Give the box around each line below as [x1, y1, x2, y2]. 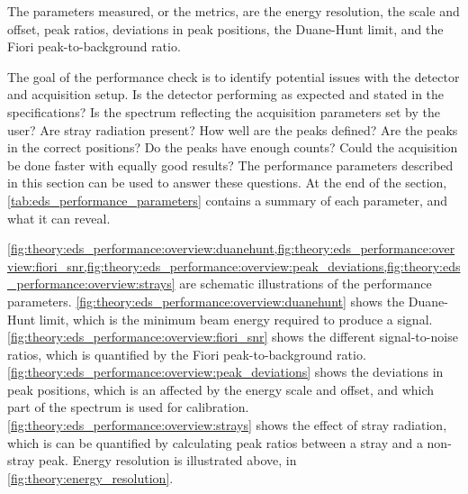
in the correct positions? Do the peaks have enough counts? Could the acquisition [7, 138, 458, 157]
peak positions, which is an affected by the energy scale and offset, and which [7, 380, 435, 398]
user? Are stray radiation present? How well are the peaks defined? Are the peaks [7, 120, 458, 139]
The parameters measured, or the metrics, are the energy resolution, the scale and [7, 2, 460, 20]
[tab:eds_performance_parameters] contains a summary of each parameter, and [7, 190, 448, 209]
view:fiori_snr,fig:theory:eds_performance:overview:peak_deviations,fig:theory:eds [7, 256, 461, 275]
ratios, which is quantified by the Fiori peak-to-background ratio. [7, 344, 366, 363]
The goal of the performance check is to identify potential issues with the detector [7, 67, 460, 86]
